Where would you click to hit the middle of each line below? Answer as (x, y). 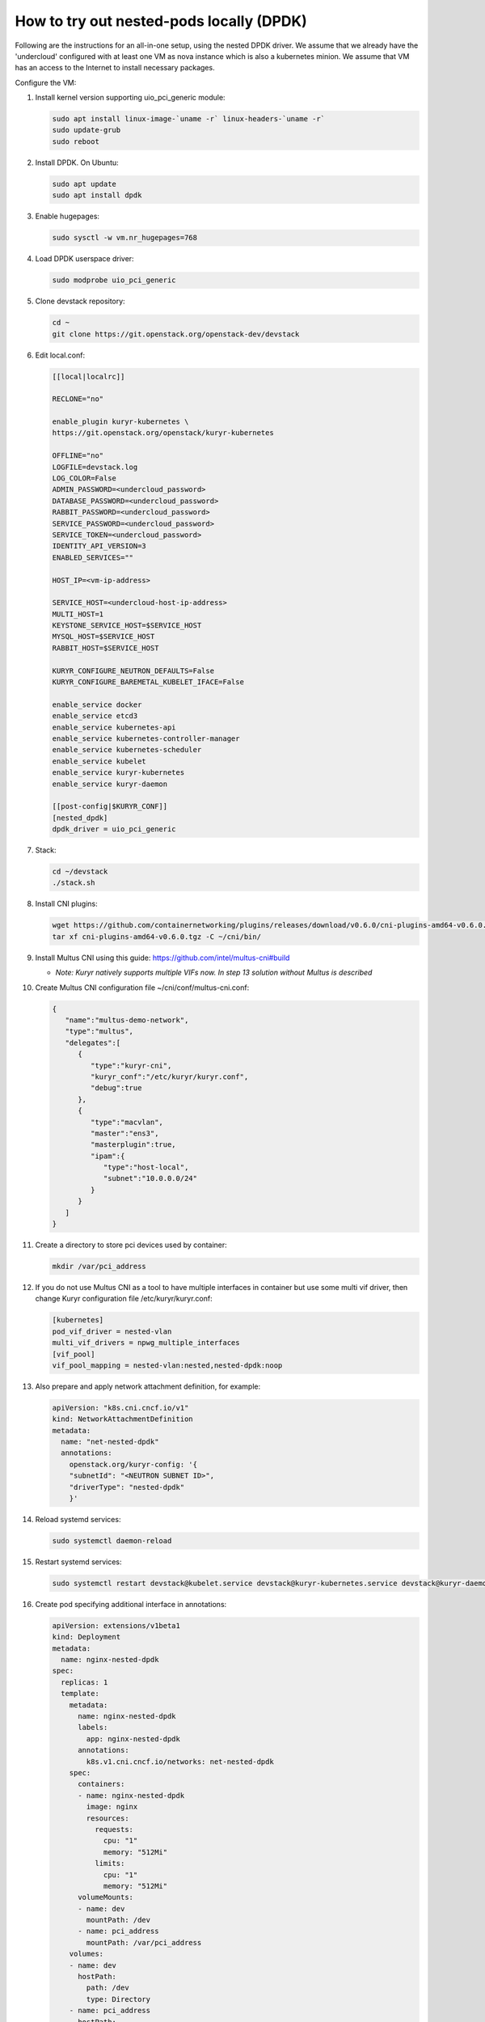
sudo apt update (84, 184)
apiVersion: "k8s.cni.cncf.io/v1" (120, 1408)
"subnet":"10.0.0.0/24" (150, 1178)
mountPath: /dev (118, 1920)
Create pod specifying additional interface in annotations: (131, 1604)
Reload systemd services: (78, 1519)
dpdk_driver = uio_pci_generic (114, 829)
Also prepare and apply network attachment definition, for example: (148, 1386)
